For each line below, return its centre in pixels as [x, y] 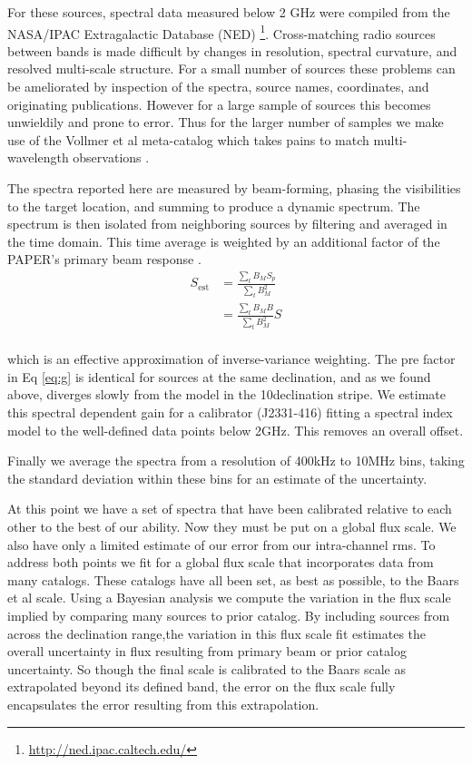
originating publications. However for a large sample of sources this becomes [219, 104]
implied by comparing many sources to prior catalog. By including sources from [229, 615]
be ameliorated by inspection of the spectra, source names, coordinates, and [218, 87]
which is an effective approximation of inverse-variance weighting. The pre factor [231, 359]
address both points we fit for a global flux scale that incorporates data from [221, 562]
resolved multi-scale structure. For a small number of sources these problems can [231, 69]
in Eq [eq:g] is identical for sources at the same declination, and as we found [219, 376]
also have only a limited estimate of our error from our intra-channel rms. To [221, 544]
